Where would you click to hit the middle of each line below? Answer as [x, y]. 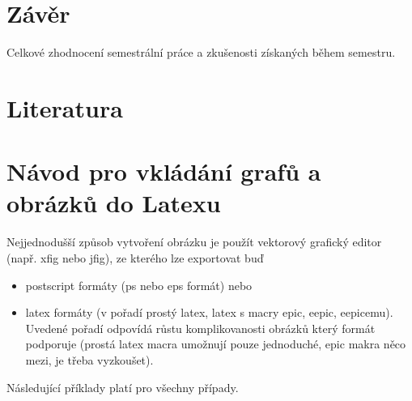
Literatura [65, 107]
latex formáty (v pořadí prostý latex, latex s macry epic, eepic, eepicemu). [209, 312]
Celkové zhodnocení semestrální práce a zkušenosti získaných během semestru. [201, 52]
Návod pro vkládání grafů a [164, 171]
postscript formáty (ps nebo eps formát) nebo [139, 285]
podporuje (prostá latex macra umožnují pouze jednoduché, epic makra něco [216, 344]
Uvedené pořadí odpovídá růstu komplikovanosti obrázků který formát [200, 328]
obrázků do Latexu [114, 203]
